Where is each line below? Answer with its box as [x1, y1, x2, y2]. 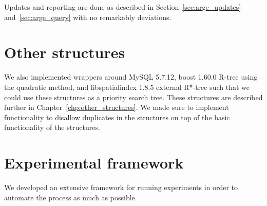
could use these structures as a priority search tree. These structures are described [4, 91, 263, 102]
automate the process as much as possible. [4, 192, 137, 202]
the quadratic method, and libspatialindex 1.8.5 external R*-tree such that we [4, 81, 250, 92]
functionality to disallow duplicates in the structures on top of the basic [4, 111, 230, 122]
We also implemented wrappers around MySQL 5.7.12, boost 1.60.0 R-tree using [4, 71, 258, 82]
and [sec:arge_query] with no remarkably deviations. [4, 11, 171, 22]
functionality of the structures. [4, 122, 100, 133]
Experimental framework [4, 152, 184, 173]
